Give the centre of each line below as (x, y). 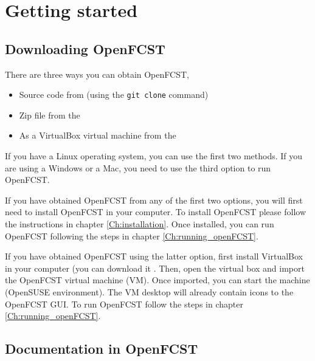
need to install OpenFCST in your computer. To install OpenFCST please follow (155, 212)
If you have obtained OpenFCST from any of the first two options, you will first (154, 200)
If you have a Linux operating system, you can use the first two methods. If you (154, 156)
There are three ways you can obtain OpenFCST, (97, 74)
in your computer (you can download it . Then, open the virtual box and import (155, 268)
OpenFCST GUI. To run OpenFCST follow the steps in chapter (124, 304)
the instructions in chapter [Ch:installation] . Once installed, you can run (140, 223)
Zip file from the (50, 115)
